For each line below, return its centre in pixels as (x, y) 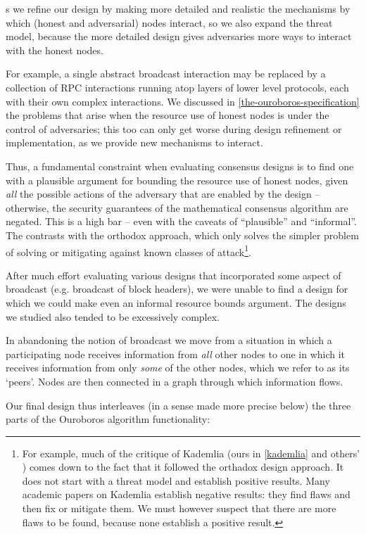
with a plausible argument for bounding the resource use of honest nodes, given (177, 180)
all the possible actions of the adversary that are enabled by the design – (163, 194)
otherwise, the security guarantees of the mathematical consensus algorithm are (177, 207)
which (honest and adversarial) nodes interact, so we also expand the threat (169, 22)
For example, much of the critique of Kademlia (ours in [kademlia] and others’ (191, 453)
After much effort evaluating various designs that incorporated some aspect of (173, 275)
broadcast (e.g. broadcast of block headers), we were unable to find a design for (177, 289)
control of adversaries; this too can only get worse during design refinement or (174, 128)
